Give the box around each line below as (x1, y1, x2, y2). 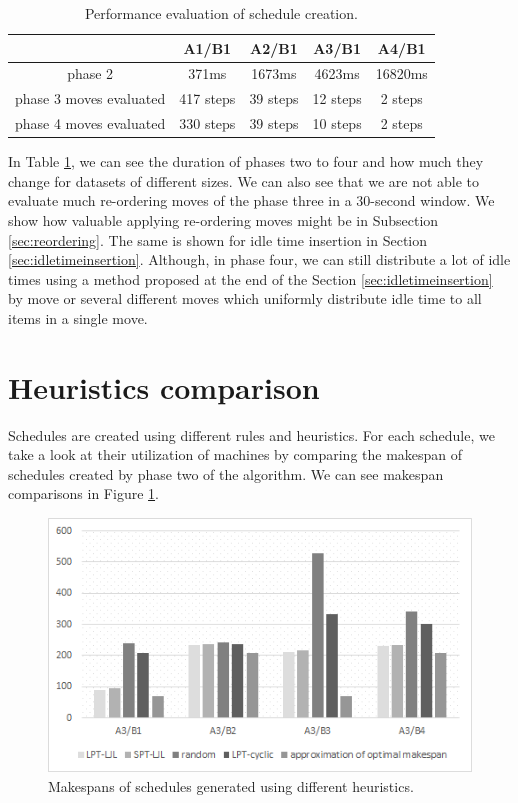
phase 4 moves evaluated (15, 113, 166, 134)
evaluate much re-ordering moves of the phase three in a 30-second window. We (8, 190, 495, 211)
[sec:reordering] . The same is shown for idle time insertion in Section (8, 229, 428, 250)
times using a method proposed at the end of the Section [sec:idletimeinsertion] (8, 268, 493, 289)
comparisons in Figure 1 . (8, 483, 159, 504)
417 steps (179, 88, 236, 109)
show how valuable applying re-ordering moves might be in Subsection (8, 210, 439, 230)
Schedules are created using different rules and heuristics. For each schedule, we (8, 424, 495, 445)
